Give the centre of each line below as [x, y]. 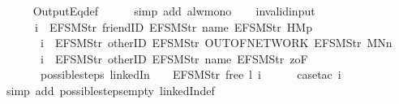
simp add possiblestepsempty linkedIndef [110, 90]
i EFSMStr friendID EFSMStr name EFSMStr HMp [173, 26]
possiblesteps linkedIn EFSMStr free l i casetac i [191, 74]
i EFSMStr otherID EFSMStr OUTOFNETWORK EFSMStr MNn [216, 43]
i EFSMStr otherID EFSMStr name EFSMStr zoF [174, 58]
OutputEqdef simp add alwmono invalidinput [174, 11]
